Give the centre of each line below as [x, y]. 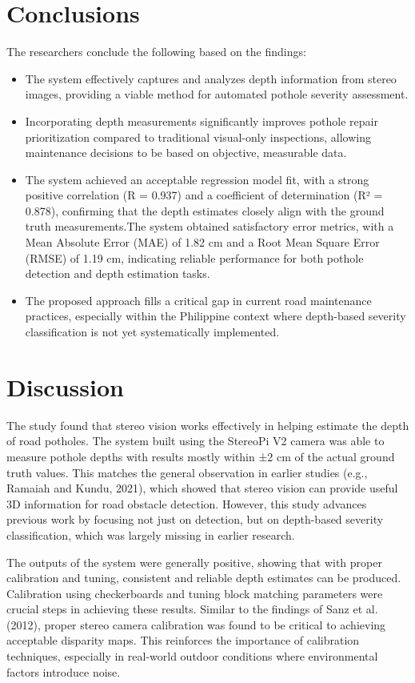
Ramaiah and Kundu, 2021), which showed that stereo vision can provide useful [202, 488]
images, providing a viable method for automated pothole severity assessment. [217, 94]
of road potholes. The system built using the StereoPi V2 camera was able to [196, 441]
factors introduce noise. [64, 671]
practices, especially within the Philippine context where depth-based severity [215, 316]
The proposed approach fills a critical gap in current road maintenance [198, 300]
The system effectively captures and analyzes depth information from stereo [211, 78]
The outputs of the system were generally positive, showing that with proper [194, 562]
